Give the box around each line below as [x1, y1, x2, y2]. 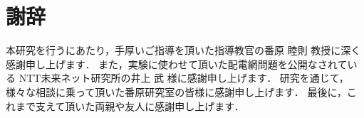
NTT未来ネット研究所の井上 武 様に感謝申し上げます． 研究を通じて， [19, 70, 349, 85]
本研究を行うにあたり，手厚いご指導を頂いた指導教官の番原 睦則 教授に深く [6, 43, 361, 58]
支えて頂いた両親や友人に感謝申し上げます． [35, 98, 244, 113]
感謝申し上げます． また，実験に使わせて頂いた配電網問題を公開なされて [6, 56, 348, 71]
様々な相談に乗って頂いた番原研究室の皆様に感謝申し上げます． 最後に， [6, 84, 347, 99]
